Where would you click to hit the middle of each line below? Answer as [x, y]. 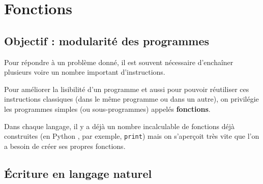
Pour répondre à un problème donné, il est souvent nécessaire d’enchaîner [119, 62]
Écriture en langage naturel [78, 173]
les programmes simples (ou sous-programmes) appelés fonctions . [107, 109]
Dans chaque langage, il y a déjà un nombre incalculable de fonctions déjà [120, 126]
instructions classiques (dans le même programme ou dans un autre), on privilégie [131, 99]
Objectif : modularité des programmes [107, 40]
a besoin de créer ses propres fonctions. [65, 146]
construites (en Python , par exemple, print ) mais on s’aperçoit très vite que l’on [132, 136]
